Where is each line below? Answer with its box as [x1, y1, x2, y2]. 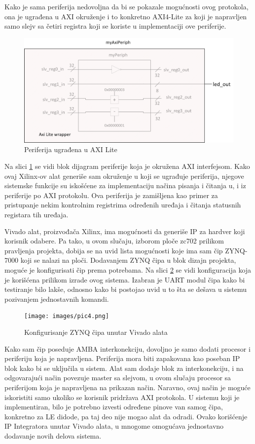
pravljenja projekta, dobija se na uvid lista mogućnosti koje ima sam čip [4, 245, 223, 255]
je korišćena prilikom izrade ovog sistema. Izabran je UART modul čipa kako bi [4, 274, 245, 284]
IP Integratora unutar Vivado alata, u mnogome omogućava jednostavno [4, 421, 224, 431]
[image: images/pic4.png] [24, 313, 109, 320]
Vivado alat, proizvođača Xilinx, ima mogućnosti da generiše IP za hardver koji [4, 226, 245, 236]
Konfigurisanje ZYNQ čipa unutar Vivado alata [24, 326, 168, 337]
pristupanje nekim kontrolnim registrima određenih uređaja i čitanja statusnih [4, 200, 241, 210]
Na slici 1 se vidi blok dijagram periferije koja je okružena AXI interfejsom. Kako [4, 161, 250, 171]
